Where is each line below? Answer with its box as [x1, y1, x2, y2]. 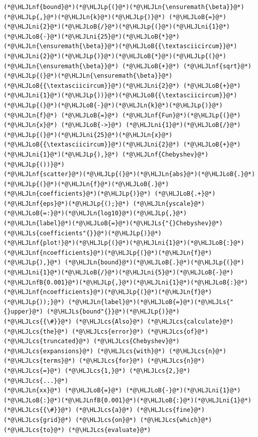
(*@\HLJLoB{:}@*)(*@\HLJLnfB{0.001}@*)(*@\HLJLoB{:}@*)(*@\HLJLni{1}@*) [4, 396, 251, 404]
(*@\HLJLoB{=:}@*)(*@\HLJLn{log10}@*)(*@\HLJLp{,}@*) [4, 210, 187, 217]
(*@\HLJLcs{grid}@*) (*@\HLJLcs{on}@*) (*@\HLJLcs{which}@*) [4, 416, 212, 423]
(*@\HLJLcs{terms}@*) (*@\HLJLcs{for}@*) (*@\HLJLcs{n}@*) [4, 357, 205, 365]
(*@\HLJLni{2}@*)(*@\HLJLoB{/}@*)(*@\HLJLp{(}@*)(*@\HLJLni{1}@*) [4, 23, 230, 31]
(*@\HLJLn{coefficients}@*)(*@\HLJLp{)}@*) [4, 190, 151, 198]
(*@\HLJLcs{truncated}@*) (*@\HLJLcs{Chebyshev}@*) [4, 338, 180, 345]
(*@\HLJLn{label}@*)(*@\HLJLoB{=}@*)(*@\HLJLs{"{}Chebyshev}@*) [4, 220, 223, 227]
